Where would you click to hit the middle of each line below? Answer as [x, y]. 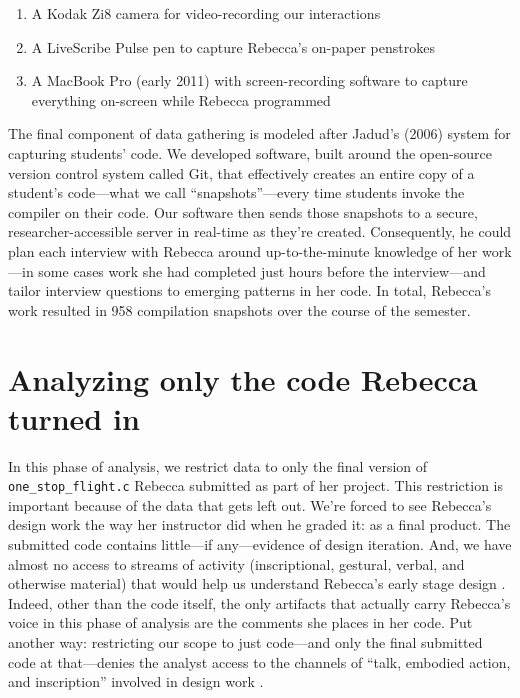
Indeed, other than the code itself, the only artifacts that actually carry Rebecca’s [259, 602]
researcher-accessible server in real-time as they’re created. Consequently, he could [260, 231]
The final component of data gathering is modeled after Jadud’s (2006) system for [259, 133]
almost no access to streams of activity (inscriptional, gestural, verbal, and [236, 563]
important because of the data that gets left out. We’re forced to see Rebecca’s [250, 504]
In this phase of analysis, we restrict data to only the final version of [218, 465]
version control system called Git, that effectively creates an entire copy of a [241, 172]
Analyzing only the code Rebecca [243, 378]
